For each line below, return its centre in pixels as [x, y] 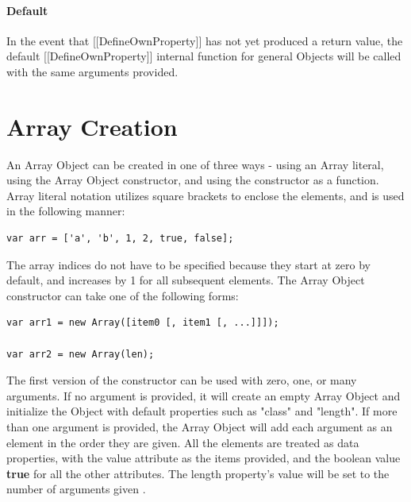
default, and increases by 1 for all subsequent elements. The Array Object [186, 280]
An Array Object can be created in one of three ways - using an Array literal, [195, 164]
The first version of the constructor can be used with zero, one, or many [182, 380]
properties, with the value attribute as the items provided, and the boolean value [204, 458]
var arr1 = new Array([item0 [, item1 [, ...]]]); [143, 323]
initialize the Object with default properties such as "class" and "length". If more [202, 411]
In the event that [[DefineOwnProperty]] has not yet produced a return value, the [205, 40]
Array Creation [92, 126]
